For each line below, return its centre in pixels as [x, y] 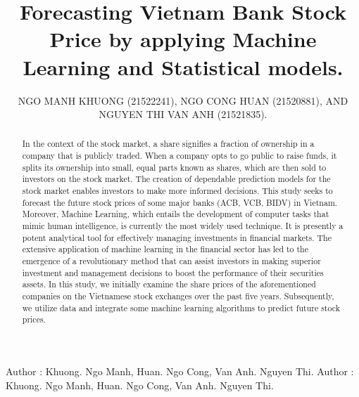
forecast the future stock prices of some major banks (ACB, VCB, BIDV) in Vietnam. [180, 202]
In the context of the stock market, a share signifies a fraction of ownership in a [168, 144]
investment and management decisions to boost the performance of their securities [173, 272]
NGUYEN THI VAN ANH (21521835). [183, 114]
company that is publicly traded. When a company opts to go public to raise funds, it [179, 156]
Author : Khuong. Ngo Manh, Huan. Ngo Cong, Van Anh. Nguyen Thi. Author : [180, 371]
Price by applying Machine [183, 39]
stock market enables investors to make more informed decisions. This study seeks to [177, 191]
